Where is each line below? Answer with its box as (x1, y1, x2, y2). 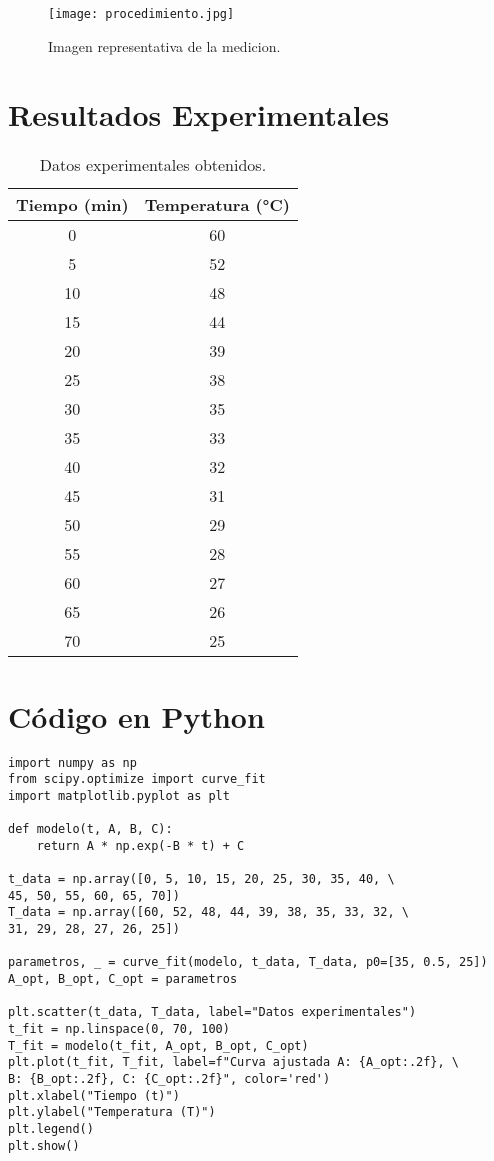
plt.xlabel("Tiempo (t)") (8, 1088, 180, 1103)
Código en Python (8, 695, 265, 736)
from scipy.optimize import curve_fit (8, 772, 266, 787)
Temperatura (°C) (144, 193, 290, 217)
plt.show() (8, 1138, 80, 1153)
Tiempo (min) (16, 193, 129, 217)
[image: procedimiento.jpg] (48, 7, 235, 21)
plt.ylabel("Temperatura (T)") (8, 1105, 216, 1120)
